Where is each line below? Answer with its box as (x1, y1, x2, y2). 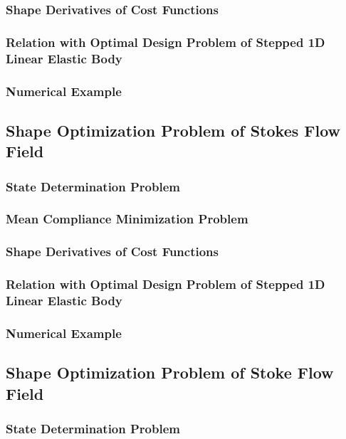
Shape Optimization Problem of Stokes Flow (6, 119, 341, 141)
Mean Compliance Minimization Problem (6, 210, 248, 228)
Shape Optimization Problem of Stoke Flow (6, 361, 334, 384)
